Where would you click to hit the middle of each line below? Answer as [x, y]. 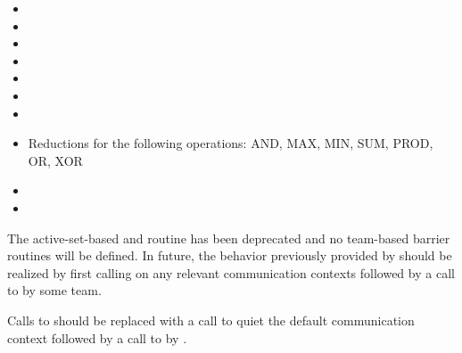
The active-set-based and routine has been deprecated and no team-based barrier [229, 238]
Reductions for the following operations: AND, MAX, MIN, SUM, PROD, [231, 143]
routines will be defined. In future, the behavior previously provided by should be [230, 255]
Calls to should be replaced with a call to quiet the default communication [211, 320]
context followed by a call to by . [97, 337]
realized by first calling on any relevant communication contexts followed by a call [231, 272]
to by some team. [54, 290]
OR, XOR [55, 160]
